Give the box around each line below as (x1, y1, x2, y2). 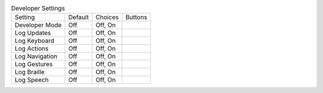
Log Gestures (14, 60, 53, 69)
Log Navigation (14, 52, 58, 61)
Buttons (125, 13, 148, 21)
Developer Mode (14, 21, 62, 29)
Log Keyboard (14, 36, 54, 45)
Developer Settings (11, 4, 65, 13)
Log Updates (14, 29, 51, 37)
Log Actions (14, 45, 49, 53)
